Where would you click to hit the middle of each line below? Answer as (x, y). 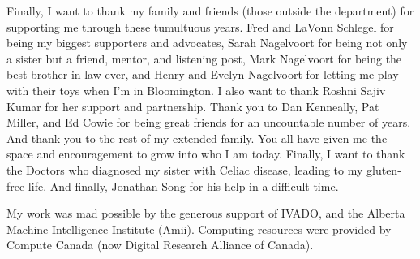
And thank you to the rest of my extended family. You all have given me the (197, 138)
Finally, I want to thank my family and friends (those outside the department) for (210, 11)
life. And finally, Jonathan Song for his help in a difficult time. (183, 186)
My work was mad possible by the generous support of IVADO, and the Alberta (206, 213)
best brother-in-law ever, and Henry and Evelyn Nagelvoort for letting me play (203, 74)
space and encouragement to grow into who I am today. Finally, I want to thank (206, 154)
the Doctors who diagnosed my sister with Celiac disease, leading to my (185, 169)
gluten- (384, 169)
